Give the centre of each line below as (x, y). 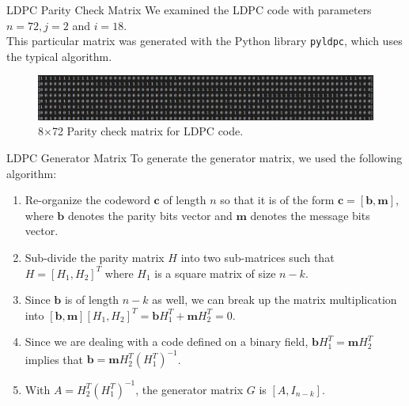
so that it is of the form (277, 200)
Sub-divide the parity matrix (95, 257)
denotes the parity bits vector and (150, 215)
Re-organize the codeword (87, 200)
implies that (54, 359)
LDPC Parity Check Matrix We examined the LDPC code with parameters (189, 9)
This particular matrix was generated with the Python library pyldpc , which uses (204, 41)
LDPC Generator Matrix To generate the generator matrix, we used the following (204, 157)
